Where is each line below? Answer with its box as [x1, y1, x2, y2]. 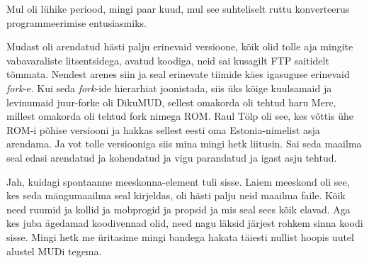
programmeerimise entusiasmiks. [6, 15, 147, 30]
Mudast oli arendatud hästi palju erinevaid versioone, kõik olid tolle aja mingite [6, 39, 353, 54]
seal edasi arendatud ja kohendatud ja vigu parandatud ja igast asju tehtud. [6, 150, 337, 164]
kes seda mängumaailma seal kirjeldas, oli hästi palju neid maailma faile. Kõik [6, 188, 346, 203]
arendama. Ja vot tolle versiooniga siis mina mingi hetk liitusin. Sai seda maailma [6, 136, 362, 151]
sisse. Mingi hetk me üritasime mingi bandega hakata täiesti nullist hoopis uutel [6, 229, 354, 244]
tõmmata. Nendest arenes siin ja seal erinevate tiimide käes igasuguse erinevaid [6, 67, 350, 82]
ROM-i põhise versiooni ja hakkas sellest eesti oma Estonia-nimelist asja [6, 122, 320, 137]
